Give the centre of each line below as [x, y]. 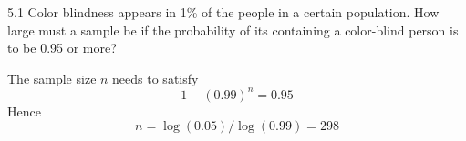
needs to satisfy [155, 78]
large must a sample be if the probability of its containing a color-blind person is [233, 30]
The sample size [52, 78]
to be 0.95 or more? [62, 48]
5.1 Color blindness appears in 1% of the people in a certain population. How [223, 12]
